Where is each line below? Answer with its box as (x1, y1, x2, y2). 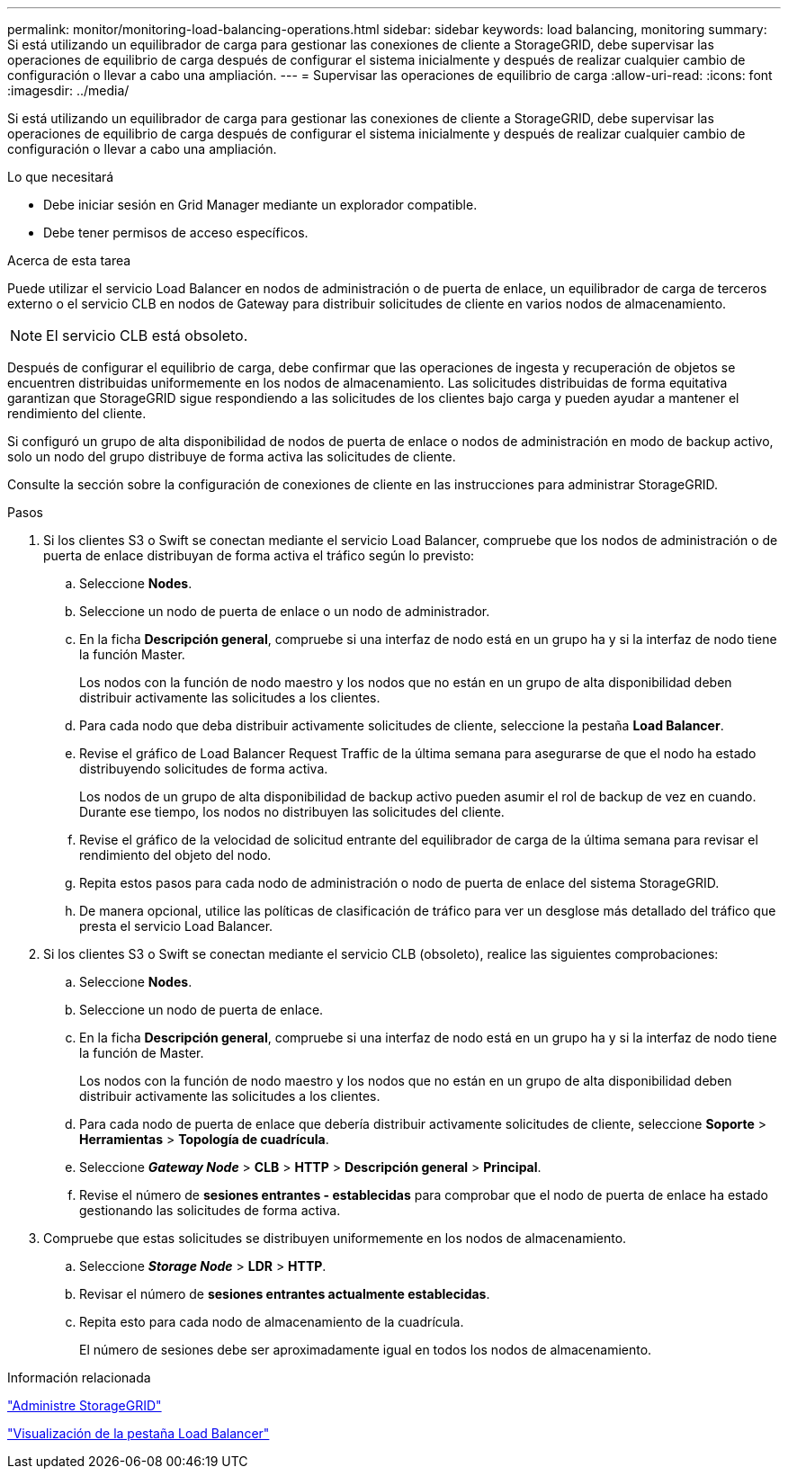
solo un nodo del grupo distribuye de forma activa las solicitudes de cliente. (7, 449, 456, 464)
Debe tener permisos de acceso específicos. (43, 225, 309, 240)
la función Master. (79, 647, 185, 662)
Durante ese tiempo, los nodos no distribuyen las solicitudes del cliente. (79, 804, 505, 819)
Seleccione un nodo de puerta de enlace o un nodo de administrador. (79, 604, 490, 619)
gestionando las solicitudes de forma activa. (79, 1203, 341, 1218)
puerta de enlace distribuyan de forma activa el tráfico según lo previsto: (43, 548, 475, 563)
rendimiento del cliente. (7, 406, 147, 421)
